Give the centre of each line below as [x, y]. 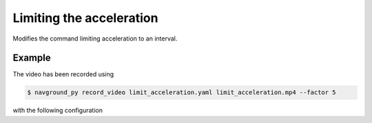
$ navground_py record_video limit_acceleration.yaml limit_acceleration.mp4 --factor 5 [182, 92]
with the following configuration [58, 111]
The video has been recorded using [63, 74]
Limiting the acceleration [85, 18]
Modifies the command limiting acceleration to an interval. [95, 38]
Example [32, 58]
